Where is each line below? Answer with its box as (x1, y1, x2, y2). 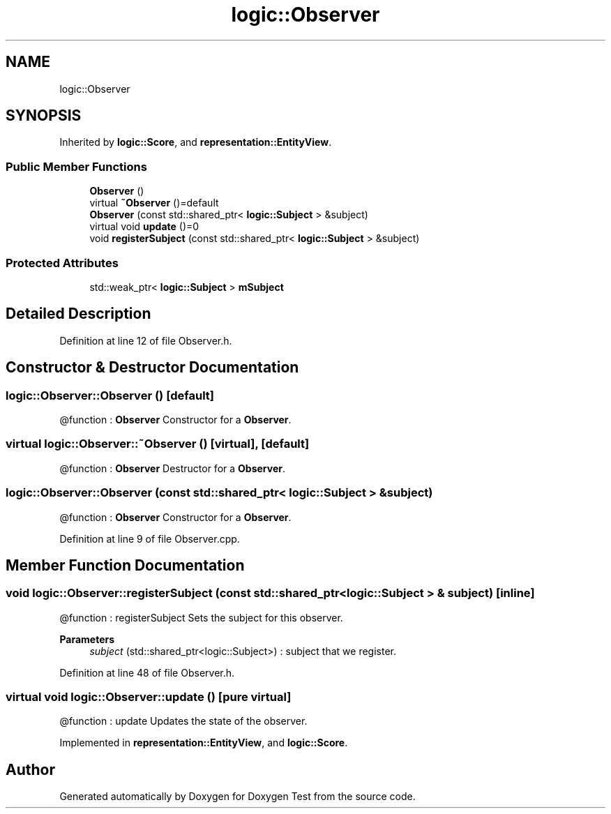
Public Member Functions (6, 159, 147, 174)
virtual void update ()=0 (89, 220, 199, 233)
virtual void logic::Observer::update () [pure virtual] (6, 690, 292, 704)
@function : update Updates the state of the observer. (59, 715, 308, 728)
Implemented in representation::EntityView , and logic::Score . (59, 737, 348, 749)
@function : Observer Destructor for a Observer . (59, 462, 285, 474)
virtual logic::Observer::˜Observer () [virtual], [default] (6, 437, 310, 451)
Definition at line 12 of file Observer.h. (59, 334, 232, 347)
